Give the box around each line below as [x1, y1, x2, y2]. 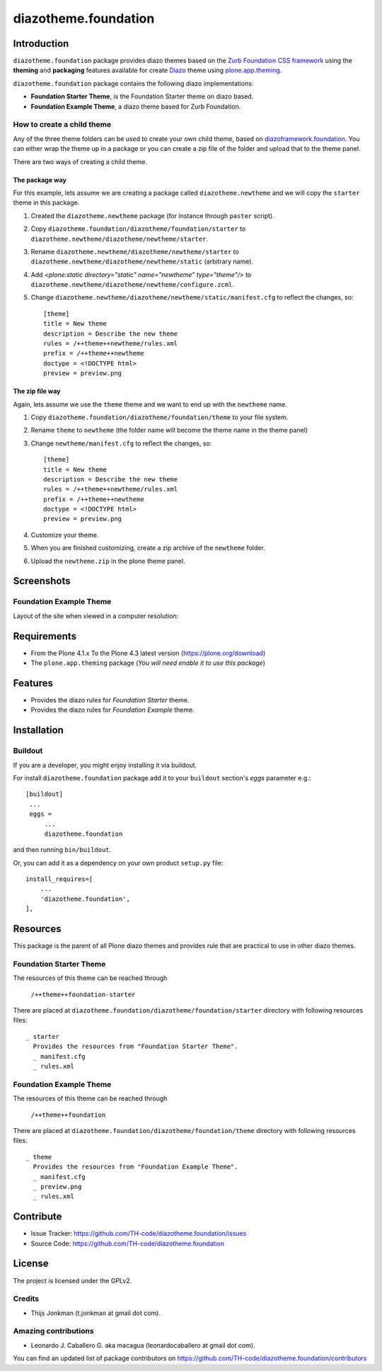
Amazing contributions [13, 1326, 95, 1336]
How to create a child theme [13, 120, 112, 130]
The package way [13, 176, 66, 184]
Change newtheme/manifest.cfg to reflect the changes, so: [30, 439, 212, 448]
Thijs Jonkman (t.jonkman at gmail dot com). [30, 1309, 161, 1317]
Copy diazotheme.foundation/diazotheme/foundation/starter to [30, 224, 246, 233]
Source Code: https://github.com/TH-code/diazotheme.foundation [30, 1239, 225, 1248]
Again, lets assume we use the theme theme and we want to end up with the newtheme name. [13, 400, 287, 409]
